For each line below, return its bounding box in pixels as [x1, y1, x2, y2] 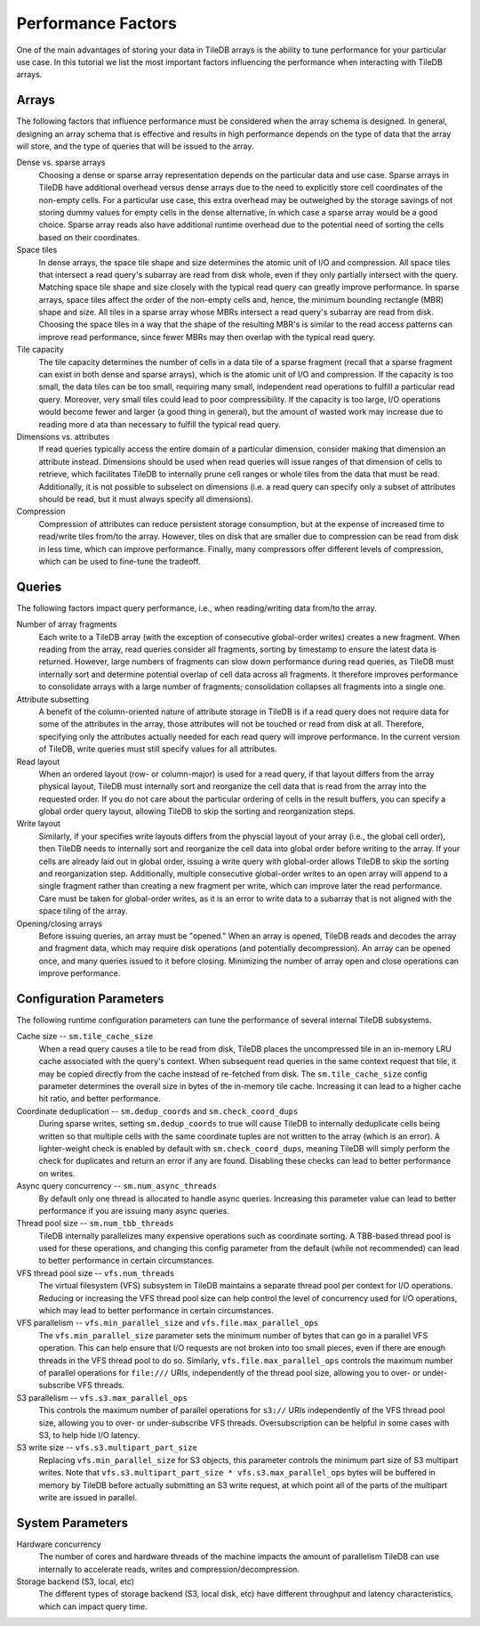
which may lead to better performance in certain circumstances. [38, 1305, 275, 1316]
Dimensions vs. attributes [16, 432, 110, 442]
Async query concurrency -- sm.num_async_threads [16, 1181, 218, 1191]
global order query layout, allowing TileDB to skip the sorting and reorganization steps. [38, 806, 356, 817]
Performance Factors [16, 13, 177, 33]
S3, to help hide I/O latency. [38, 1429, 140, 1440]
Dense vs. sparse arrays [16, 157, 106, 168]
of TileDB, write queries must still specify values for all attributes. [38, 744, 277, 754]
